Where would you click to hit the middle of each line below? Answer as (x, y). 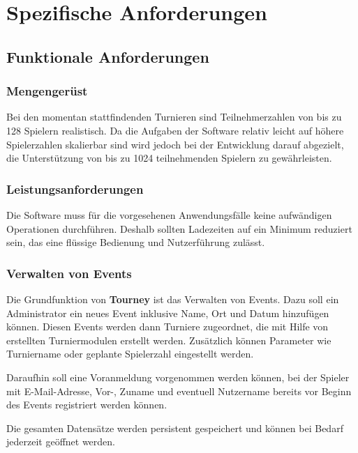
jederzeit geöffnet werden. (61, 442)
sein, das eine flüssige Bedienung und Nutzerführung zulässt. (136, 242)
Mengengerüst (47, 91)
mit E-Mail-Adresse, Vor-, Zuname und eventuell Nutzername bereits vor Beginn (179, 391)
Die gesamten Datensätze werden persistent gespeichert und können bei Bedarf (175, 428)
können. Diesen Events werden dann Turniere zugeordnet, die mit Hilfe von (167, 327)
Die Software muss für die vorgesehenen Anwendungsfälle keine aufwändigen (169, 214)
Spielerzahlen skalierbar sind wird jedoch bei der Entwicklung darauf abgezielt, (175, 144)
